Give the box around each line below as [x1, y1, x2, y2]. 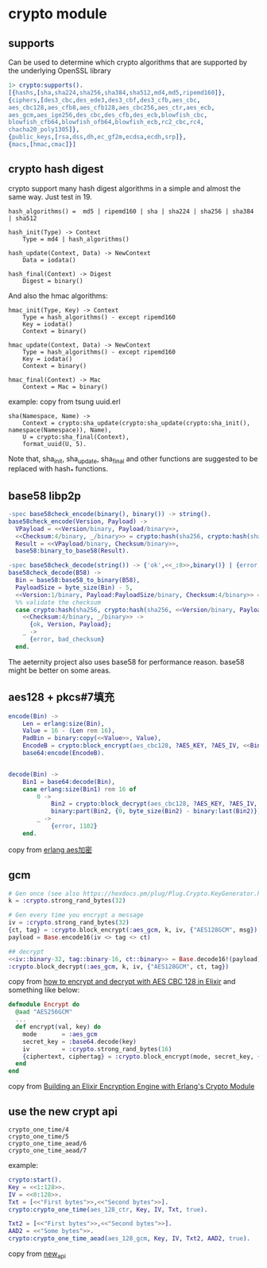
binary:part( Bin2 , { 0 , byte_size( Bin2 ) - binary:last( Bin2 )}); [50, 808, 265, 816]
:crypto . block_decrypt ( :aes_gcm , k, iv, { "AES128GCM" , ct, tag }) [8, 963, 229, 971]
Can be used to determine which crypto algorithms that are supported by [8, 57, 248, 67]
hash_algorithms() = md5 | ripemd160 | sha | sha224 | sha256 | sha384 [8, 207, 254, 215]
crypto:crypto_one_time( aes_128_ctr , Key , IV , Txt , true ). [8, 1205, 208, 1213]
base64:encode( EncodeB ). [22, 749, 105, 758]
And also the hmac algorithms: [8, 291, 109, 301]
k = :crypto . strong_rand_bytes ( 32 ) [8, 897, 126, 905]
